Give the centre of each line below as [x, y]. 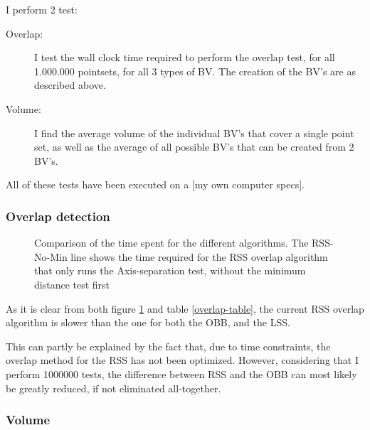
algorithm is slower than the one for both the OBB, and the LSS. [148, 322]
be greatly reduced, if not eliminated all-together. [113, 388]
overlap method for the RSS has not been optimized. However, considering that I [182, 360]
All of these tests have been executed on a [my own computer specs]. [155, 184]
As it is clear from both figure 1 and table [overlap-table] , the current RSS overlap [185, 308]
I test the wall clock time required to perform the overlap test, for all [185, 57]
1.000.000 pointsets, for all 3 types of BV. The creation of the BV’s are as [195, 71]
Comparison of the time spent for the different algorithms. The [171, 243]
